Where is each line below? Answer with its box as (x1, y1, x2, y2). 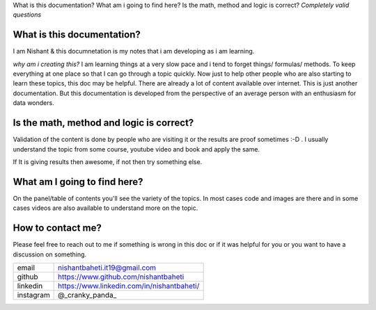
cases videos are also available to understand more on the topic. (13, 204, 198, 212)
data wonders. (13, 99, 55, 107)
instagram (17, 290, 50, 300)
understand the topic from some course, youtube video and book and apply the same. (13, 145, 260, 153)
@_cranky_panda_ (58, 290, 117, 300)
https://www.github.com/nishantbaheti (58, 272, 185, 282)
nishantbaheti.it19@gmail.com (58, 263, 157, 272)
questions (13, 10, 42, 19)
